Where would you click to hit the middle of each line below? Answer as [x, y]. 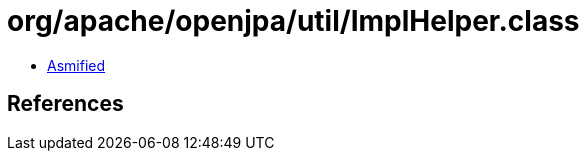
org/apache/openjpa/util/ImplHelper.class [293, 21]
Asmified [76, 65]
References [65, 104]
